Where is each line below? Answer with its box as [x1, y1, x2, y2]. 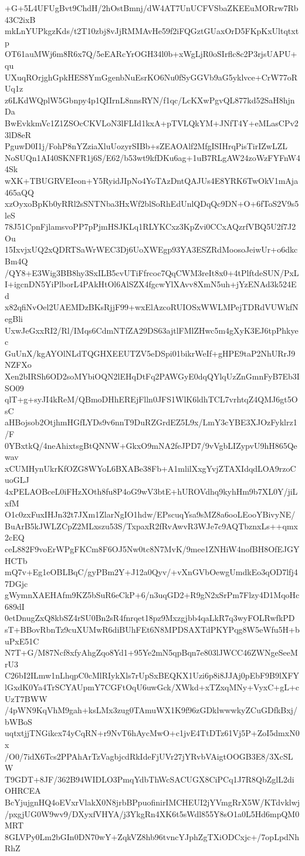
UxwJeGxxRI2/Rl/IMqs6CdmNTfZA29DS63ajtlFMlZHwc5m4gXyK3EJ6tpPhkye [5, 324, 299, 336]
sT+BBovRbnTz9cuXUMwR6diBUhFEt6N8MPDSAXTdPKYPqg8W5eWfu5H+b [5, 623, 300, 636]
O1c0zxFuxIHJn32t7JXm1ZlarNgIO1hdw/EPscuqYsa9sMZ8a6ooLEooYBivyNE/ [5, 508, 296, 521]
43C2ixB [5, 13, 36, 25]
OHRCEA [5, 784, 41, 797]
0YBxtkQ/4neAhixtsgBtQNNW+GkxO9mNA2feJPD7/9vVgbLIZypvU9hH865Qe [5, 439, 297, 451]
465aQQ [5, 186, 34, 198]
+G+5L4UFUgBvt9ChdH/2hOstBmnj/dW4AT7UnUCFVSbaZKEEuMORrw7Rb [5, 2, 299, 14]
